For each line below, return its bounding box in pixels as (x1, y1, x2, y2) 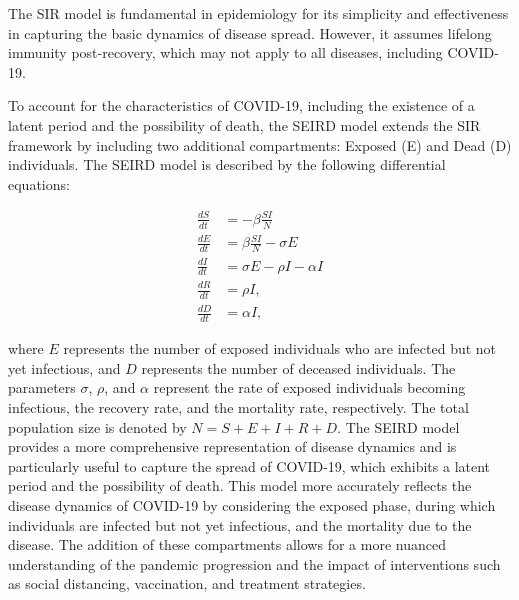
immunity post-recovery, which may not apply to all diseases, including (8, 42, 443, 63)
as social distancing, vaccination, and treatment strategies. (8, 573, 366, 594)
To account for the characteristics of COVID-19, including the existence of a (8, 95, 475, 116)
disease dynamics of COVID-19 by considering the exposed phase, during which (8, 494, 496, 515)
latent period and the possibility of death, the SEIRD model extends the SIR (8, 114, 481, 135)
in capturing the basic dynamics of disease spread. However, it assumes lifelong (8, 22, 492, 43)
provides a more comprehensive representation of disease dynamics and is (8, 436, 457, 457)
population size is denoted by (8, 416, 187, 437)
